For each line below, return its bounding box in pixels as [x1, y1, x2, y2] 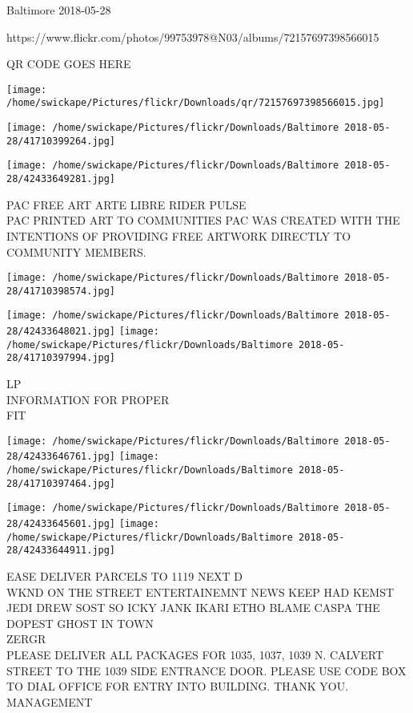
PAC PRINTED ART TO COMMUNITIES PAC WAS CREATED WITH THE [6, 212, 400, 229]
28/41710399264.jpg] [6, 135, 116, 147]
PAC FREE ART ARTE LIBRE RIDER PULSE [6, 196, 247, 213]
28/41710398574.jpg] [6, 285, 116, 297]
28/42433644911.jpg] [6, 545, 116, 557]
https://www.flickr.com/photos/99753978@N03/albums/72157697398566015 [6, 28, 379, 45]
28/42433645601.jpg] [6, 518, 116, 530]
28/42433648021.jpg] [6, 326, 116, 338]
